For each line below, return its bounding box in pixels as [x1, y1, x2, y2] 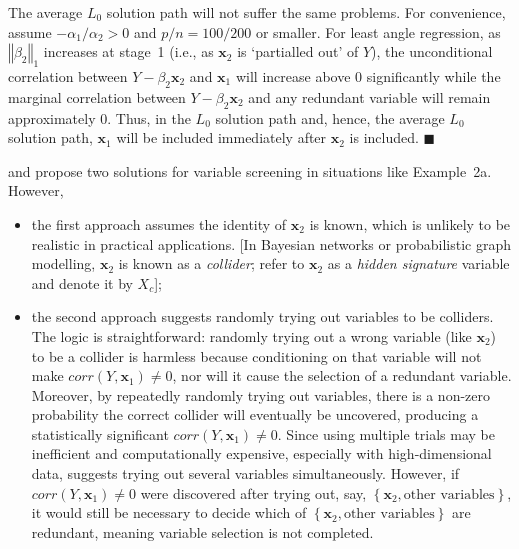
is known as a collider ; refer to [118, 253, 305, 274]
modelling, [31, 253, 96, 274]
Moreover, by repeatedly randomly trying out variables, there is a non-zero [31, 384, 491, 405]
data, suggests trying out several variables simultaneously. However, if [31, 463, 460, 484]
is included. [349, 127, 419, 148]
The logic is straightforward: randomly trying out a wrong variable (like [31, 325, 472, 346]
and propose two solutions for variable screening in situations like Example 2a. [8, 160, 492, 181]
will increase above [235, 65, 351, 86]
